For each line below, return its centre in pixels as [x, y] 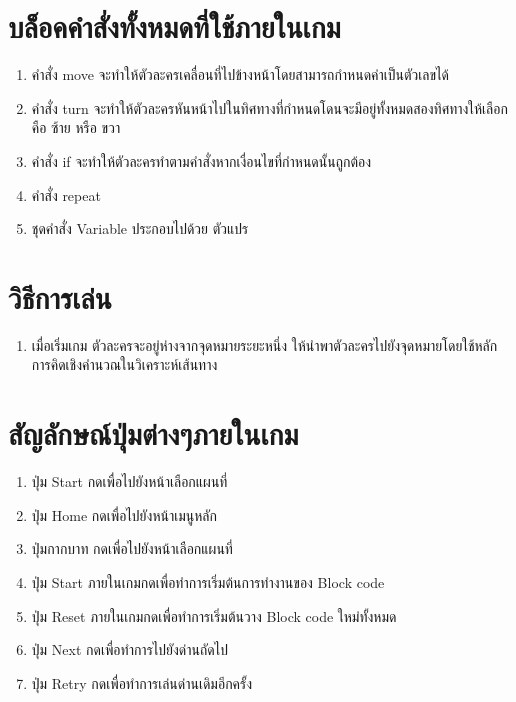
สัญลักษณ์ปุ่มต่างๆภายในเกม [153, 433]
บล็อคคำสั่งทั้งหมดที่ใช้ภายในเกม [174, 26]
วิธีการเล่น [60, 296]
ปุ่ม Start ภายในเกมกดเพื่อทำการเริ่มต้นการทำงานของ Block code [208, 581]
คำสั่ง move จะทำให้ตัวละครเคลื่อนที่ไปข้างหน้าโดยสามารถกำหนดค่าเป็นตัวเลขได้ [240, 74]
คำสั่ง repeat [66, 194]
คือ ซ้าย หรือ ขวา [76, 127]
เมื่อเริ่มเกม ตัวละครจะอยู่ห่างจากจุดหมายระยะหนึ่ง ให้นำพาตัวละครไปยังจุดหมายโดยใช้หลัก [264, 344]
